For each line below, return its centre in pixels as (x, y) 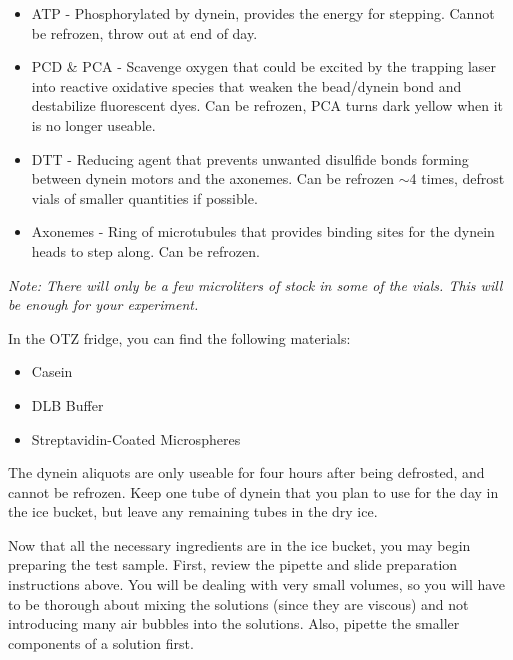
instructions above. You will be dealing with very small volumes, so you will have (257, 584)
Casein (52, 371)
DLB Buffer (67, 404)
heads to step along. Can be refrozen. (145, 250)
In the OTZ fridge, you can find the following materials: (179, 337)
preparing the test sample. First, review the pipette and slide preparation (233, 564)
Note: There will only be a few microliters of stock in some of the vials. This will (255, 284)
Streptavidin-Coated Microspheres (136, 438)
